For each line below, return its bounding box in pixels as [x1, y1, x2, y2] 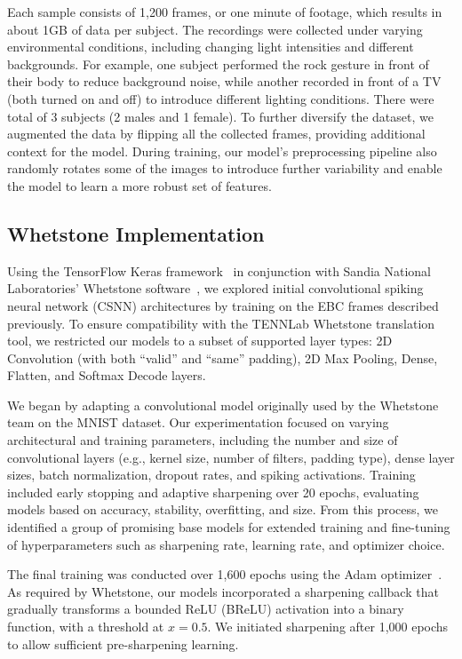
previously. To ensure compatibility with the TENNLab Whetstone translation [7, 314, 435, 332]
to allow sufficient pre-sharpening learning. [7, 634, 239, 653]
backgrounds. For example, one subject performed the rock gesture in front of [7, 54, 429, 73]
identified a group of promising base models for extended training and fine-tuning [7, 518, 450, 536]
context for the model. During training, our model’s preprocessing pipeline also [7, 141, 437, 160]
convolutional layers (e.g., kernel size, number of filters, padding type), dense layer [7, 448, 455, 466]
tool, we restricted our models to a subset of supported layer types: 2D [7, 331, 393, 350]
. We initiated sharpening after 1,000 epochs [207, 617, 449, 636]
